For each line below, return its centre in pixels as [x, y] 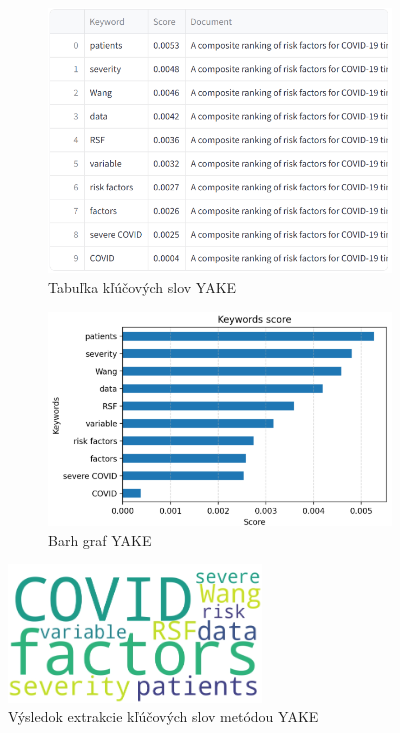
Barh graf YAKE [100, 539]
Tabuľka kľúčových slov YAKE [142, 287]
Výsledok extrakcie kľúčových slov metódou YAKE [163, 716]
